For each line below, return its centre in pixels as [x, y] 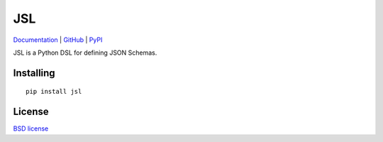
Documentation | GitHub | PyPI [58, 40]
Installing [34, 73]
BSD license [31, 129]
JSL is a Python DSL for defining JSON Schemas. [85, 53]
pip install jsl [54, 92]
